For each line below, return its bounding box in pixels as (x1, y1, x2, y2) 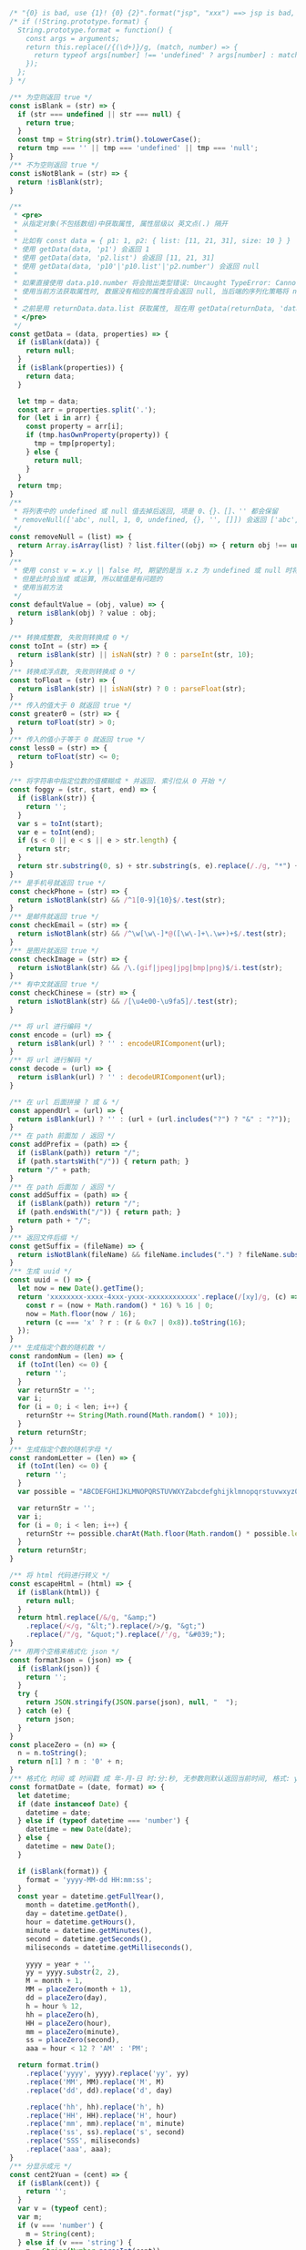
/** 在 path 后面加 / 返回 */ (9, 1182, 116, 1191)
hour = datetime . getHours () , (25, 1918, 137, 1927)
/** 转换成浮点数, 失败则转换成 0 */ (9, 667, 137, 676)
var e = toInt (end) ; (17, 827, 96, 837)
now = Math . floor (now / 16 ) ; (25, 1309, 137, 1318)
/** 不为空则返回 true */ (9, 160, 100, 169)
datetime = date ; (25, 1808, 92, 1817)
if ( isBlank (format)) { (17, 1866, 107, 1876)
